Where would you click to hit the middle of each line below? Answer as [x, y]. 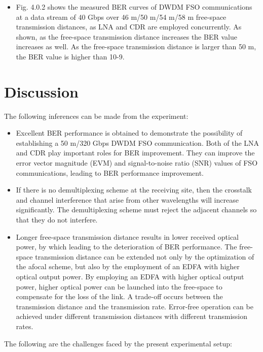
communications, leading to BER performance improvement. [110, 172]
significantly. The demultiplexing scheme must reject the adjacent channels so [136, 210]
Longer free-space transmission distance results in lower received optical [127, 236]
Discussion [41, 91]
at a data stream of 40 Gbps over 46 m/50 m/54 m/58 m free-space [121, 17]
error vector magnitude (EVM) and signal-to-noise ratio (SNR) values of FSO [137, 163]
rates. [25, 326]
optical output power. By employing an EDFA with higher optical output [130, 276]
